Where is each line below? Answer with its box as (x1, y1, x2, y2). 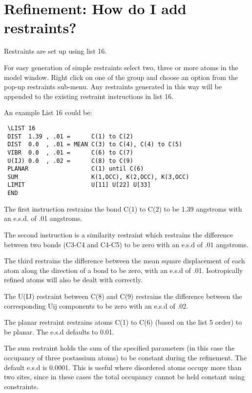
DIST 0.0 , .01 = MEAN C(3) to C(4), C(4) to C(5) (7, 141, 183, 148)
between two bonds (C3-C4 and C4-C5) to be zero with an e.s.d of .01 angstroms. (4, 239, 249, 249)
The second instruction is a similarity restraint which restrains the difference (4, 229, 233, 239)
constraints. (4, 381, 39, 391)
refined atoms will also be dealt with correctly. (4, 275, 143, 285)
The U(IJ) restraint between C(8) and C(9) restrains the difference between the (4, 291, 242, 301)
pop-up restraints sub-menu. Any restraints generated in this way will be (4, 81, 222, 92)
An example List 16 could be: (4, 107, 92, 118)
